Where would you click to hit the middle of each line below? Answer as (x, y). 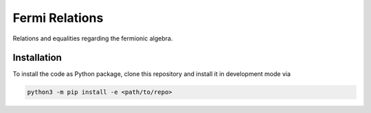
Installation (37, 58)
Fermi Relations (58, 18)
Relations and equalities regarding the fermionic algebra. (93, 38)
